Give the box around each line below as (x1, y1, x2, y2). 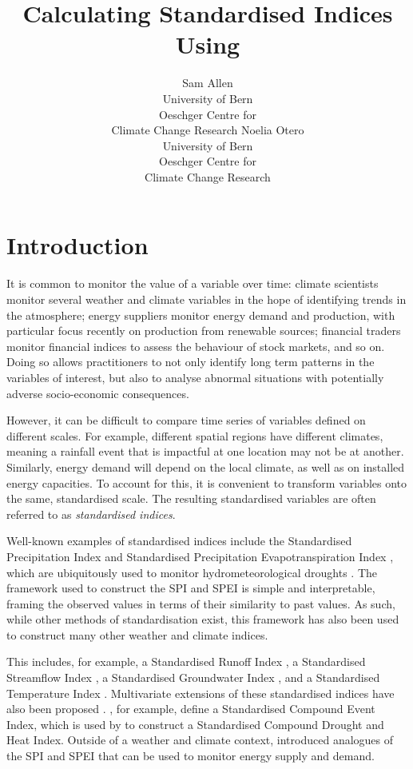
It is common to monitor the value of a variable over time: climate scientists (6, 275, 379, 292)
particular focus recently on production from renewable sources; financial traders (6, 322, 401, 339)
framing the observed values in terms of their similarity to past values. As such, (6, 595, 395, 612)
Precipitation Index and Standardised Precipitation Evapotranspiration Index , (6, 548, 394, 564)
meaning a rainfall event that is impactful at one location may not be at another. (6, 443, 404, 460)
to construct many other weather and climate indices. (6, 626, 268, 643)
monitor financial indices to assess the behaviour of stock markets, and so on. (6, 337, 385, 354)
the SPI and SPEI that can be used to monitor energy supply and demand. (6, 747, 375, 764)
